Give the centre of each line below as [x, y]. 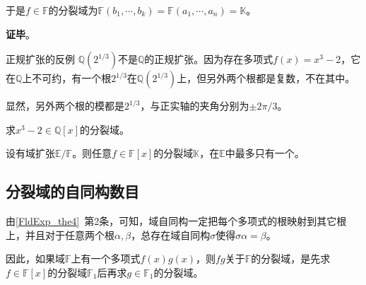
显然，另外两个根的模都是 [65, 106]
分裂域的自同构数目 [72, 191]
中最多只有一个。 [265, 153]
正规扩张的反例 [40, 59]
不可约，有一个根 [72, 78]
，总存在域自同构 [171, 234]
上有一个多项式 [106, 258]
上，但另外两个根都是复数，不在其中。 [266, 78]
